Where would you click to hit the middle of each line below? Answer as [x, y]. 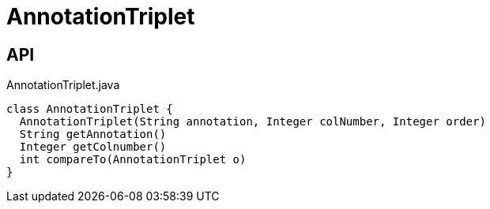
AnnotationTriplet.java [63, 85]
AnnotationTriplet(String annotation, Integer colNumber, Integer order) [253, 122]
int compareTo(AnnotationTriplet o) [133, 160]
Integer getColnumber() [93, 147]
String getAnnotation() [93, 134]
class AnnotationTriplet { [90, 109]
